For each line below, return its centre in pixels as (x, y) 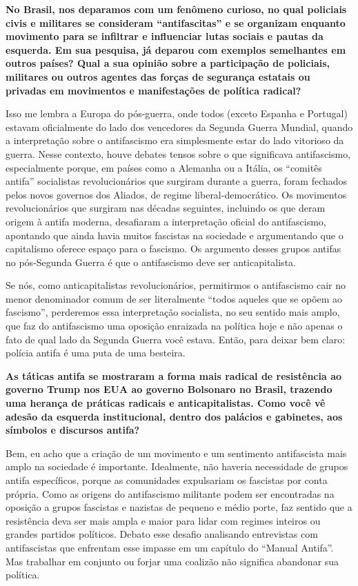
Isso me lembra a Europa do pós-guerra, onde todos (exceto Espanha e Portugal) (177, 113)
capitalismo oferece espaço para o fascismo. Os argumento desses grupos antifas (173, 249)
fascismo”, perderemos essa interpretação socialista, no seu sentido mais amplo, (173, 312)
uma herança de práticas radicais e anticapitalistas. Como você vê (166, 403)
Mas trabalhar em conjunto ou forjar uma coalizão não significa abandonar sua (172, 561)
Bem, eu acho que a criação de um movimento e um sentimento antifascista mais (176, 453)
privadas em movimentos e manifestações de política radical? (153, 90)
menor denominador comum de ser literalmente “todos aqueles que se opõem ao (174, 298)
